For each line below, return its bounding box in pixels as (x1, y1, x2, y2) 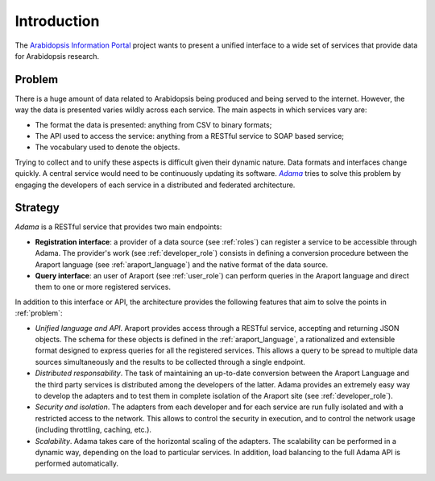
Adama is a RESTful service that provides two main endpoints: (14, 222, 222, 232)
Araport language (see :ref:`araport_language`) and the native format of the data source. (35, 259, 329, 270)
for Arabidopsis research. (14, 51, 100, 61)
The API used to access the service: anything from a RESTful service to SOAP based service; (35, 132, 345, 141)
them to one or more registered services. (35, 282, 171, 292)
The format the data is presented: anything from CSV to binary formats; (35, 119, 272, 129)
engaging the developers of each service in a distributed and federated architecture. (14, 180, 296, 190)
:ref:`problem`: (14, 308, 63, 318)
